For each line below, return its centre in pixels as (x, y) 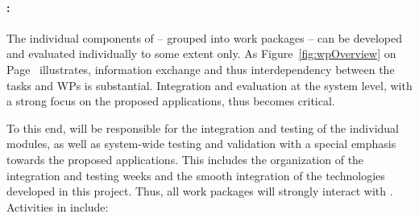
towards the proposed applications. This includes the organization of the (185, 159)
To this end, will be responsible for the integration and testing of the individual (203, 128)
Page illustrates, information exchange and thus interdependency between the (201, 69)
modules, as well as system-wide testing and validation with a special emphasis (201, 144)
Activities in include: (58, 206)
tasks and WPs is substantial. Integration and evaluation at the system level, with (209, 85)
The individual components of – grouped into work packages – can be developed (205, 37)
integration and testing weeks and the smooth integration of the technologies (196, 175)
